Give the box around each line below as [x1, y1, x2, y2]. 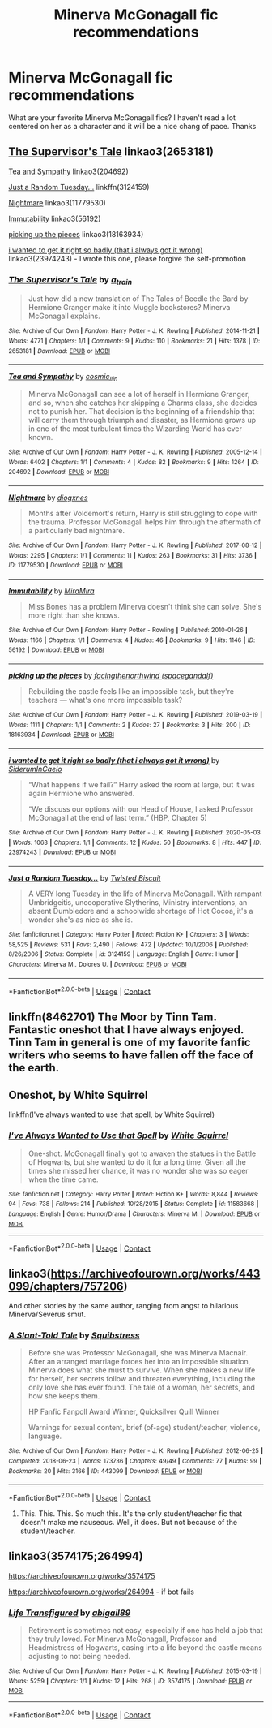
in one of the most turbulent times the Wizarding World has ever [28, 424, 243, 433]
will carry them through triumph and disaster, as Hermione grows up [28, 416, 257, 425]
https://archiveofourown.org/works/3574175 [8, 1571, 155, 1580]
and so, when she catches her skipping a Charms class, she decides [28, 398, 257, 407]
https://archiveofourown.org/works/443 [50, 1266, 261, 1280]
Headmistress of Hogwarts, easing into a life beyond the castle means [28, 1643, 263, 1653]
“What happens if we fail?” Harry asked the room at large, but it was [28, 779, 255, 789]
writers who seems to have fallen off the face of [8, 1048, 254, 1062]
